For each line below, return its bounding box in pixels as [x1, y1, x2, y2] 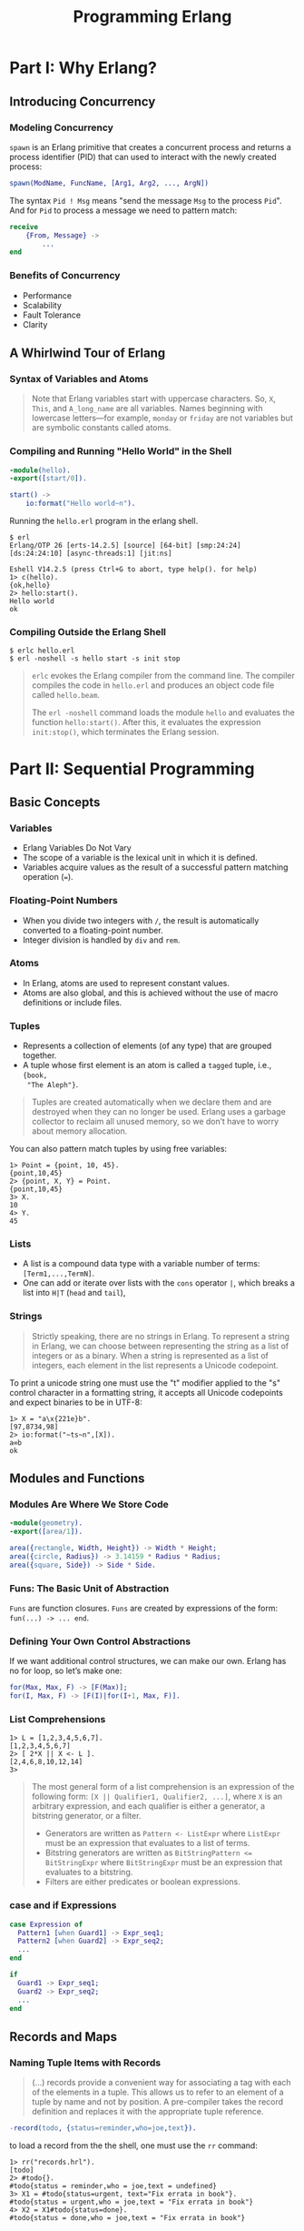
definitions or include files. [22, 996, 123, 1007]
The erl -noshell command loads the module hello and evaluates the [31, 707, 295, 718]
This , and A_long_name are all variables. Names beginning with [31, 403, 263, 414]
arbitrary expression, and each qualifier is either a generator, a [31, 1801, 266, 1812]
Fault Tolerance [22, 309, 82, 320]
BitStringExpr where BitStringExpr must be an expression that [44, 1857, 283, 1868]
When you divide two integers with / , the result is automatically [22, 914, 260, 925]
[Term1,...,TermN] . [22, 1267, 95, 1279]
